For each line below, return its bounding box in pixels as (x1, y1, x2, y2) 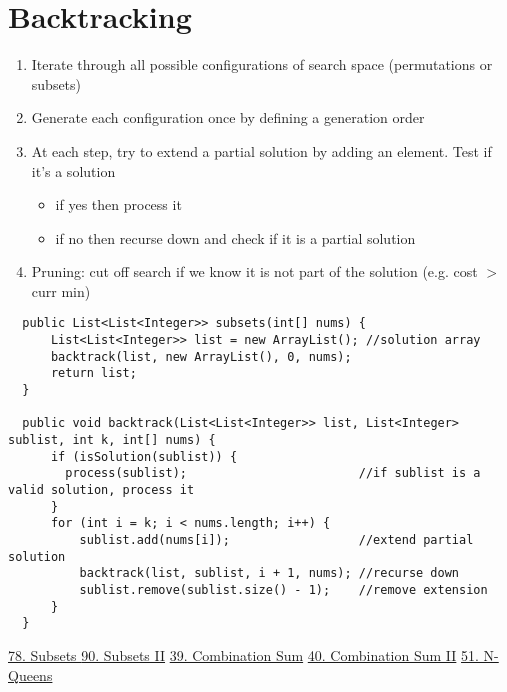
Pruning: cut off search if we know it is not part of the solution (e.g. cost (31, 261, 478, 282)
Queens (8, 664, 53, 685)
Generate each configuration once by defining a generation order (31, 107, 425, 128)
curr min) (31, 280, 91, 301)
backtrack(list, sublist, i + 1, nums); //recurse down (79, 566, 460, 581)
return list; (50, 366, 137, 381)
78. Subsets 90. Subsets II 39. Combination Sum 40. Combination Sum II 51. (8, 644, 479, 665)
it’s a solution (31, 160, 116, 181)
